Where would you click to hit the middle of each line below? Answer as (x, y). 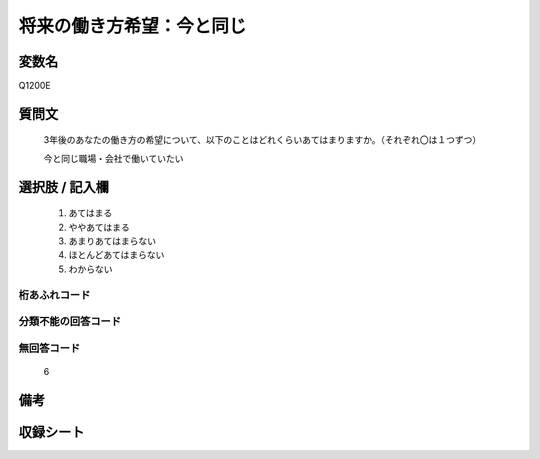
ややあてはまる (99, 227)
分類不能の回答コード (70, 322)
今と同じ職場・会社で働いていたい (113, 158)
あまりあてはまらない (112, 241)
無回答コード (49, 348)
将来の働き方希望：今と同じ (132, 26)
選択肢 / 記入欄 (64, 186)
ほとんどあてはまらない (116, 255)
